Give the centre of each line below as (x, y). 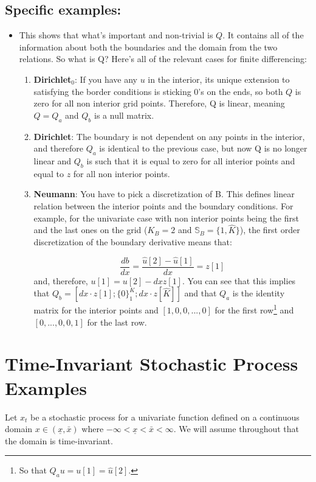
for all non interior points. (122, 173)
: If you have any (106, 79)
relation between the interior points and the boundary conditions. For (163, 205)
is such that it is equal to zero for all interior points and (191, 160)
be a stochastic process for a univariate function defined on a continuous (165, 417)
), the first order (270, 230)
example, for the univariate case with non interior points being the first (166, 218)
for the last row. (117, 322)
